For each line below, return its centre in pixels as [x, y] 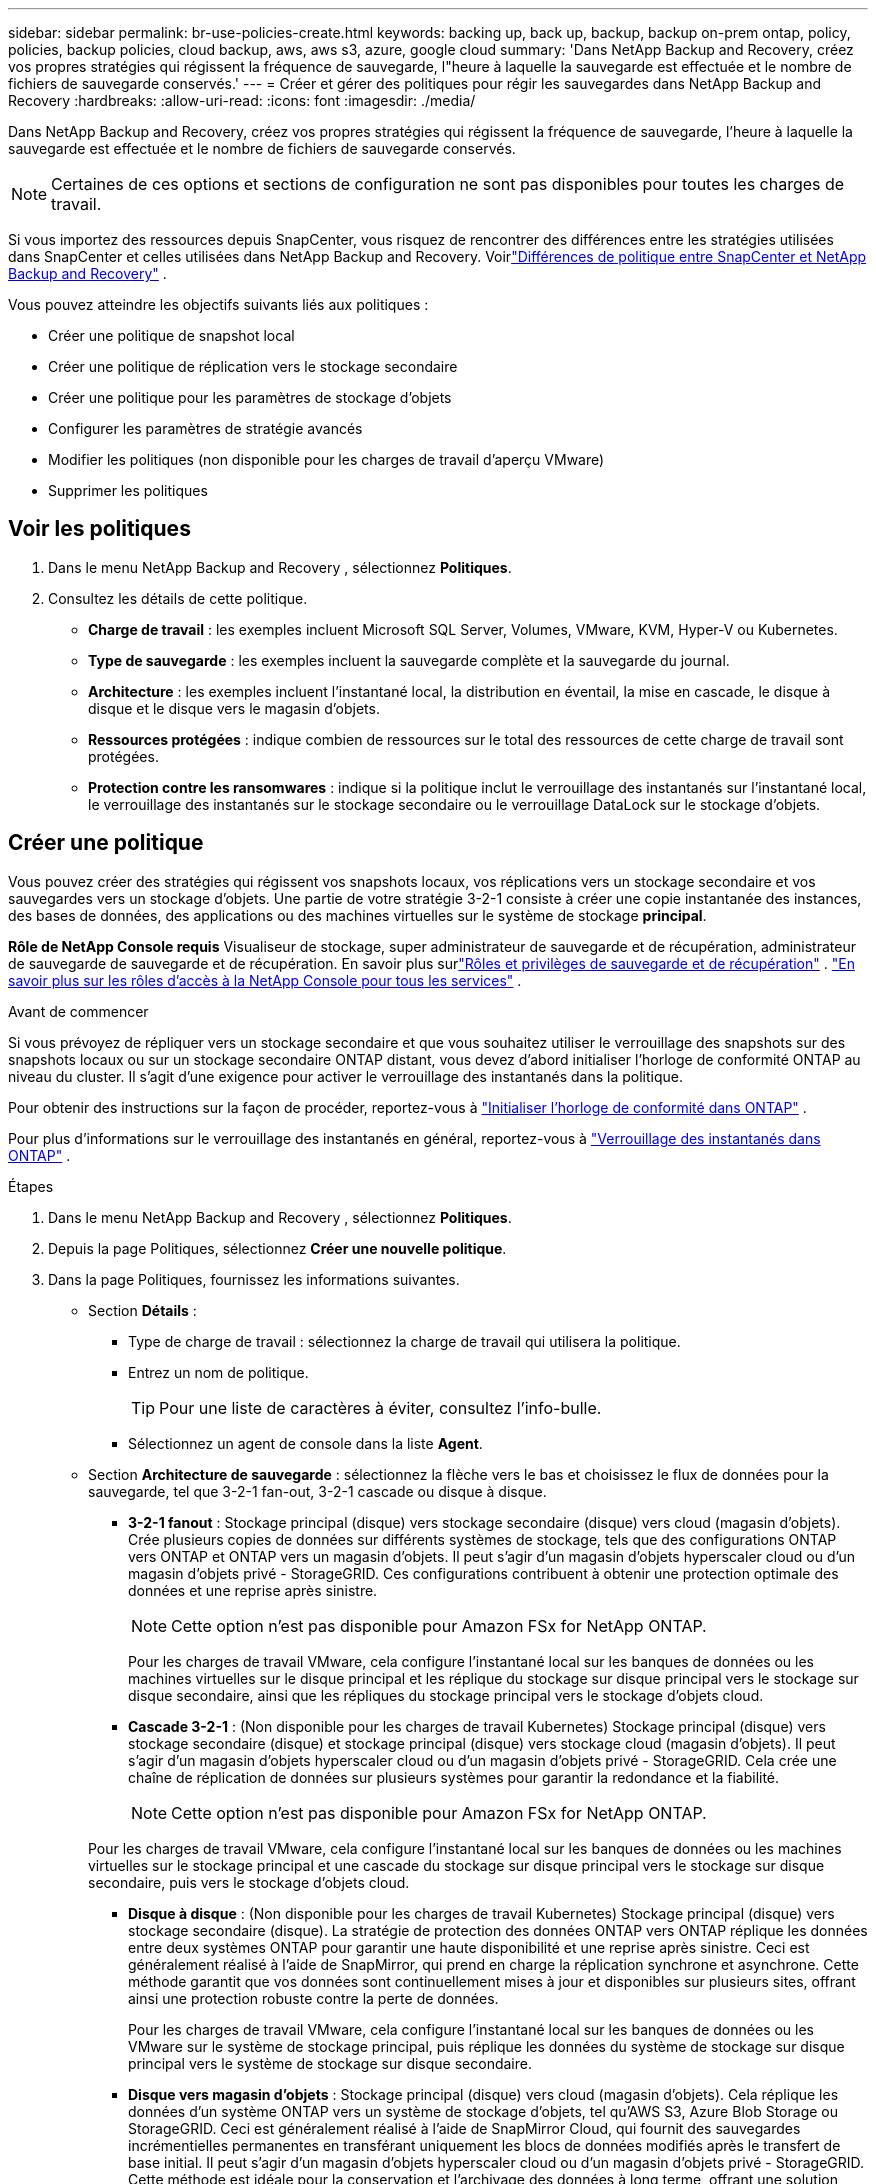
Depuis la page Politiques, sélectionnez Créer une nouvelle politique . [277, 1248]
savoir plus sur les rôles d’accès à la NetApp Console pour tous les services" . [265, 980]
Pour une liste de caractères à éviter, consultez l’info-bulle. [380, 1407]
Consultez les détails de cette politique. [178, 598]
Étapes [31, 1186]
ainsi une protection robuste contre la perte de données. [313, 1998]
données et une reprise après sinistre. [253, 1590]
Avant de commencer [78, 1011]
